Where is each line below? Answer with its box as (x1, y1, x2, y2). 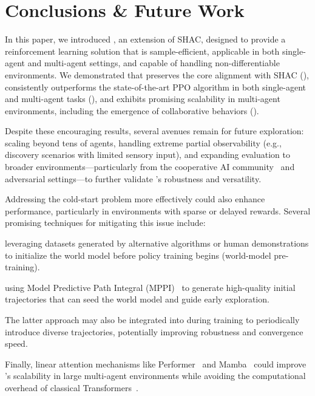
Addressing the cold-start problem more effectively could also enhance (5, 193, 265, 205)
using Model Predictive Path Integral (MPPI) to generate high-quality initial (5, 281, 296, 293)
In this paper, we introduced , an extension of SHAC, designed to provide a (5, 33, 286, 46)
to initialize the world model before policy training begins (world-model (5, 248, 271, 261)
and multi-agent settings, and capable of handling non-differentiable (27, 56, 280, 69)
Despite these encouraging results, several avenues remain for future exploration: (5, 125, 304, 137)
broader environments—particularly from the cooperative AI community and (5, 160, 295, 173)
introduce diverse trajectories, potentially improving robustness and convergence (5, 325, 303, 338)
